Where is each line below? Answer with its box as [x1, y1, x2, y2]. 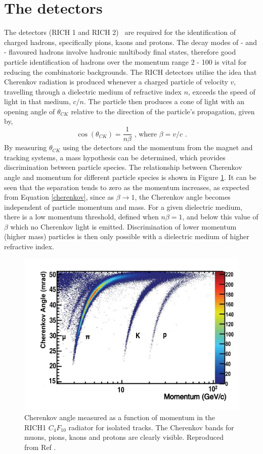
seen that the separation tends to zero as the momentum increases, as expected [4, 181, 249, 192]
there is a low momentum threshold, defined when [4, 211, 159, 222]
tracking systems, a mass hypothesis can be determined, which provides [4, 152, 226, 162]
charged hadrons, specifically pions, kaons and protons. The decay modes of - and [4, 36, 257, 47]
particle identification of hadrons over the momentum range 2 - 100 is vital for [4, 56, 247, 67]
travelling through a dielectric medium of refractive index [4, 86, 182, 97]
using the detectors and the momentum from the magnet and [63, 142, 253, 153]
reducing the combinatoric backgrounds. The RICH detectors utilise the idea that [4, 66, 257, 77]
